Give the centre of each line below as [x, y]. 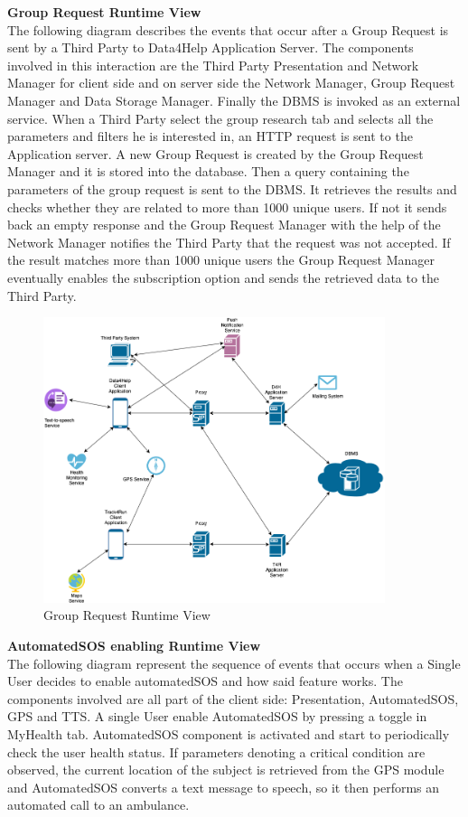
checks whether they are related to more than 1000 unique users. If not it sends [227, 207]
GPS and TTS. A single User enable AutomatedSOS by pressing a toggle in [217, 716]
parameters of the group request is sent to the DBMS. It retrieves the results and [232, 188]
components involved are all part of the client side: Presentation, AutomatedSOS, [233, 698]
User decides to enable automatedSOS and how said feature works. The [205, 681]
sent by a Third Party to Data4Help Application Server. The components [211, 47]
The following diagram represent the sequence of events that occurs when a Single [234, 663]
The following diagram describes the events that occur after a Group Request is [228, 29]
